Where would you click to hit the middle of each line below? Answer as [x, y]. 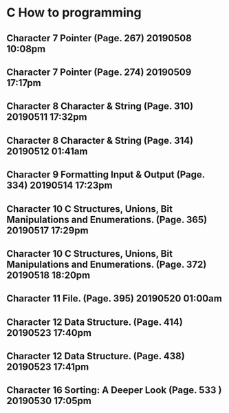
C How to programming [74, 13]
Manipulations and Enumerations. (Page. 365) [107, 219]
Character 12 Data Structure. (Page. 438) [96, 356]
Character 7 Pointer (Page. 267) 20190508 [99, 38]
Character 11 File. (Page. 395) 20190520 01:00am [115, 298]
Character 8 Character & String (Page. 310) [100, 106]
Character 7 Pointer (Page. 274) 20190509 [99, 72]
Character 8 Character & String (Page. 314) [100, 140]
